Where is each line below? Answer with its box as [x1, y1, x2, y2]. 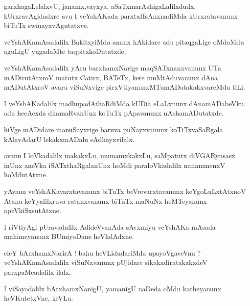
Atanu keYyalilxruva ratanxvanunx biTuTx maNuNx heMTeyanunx [4, 195, 207, 206]
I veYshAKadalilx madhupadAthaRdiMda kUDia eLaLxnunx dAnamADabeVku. [4, 98, 246, 108]
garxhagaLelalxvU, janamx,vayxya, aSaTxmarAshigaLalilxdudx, [4, 1, 196, 11]
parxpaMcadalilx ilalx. [4, 267, 71, 277]
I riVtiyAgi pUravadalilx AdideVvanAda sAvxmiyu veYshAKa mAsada [4, 221, 216, 232]
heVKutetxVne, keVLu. [4, 293, 73, 303]
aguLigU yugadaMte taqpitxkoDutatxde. [4, 46, 126, 56]
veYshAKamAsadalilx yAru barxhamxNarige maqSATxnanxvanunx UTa [4, 62, 222, 72]
